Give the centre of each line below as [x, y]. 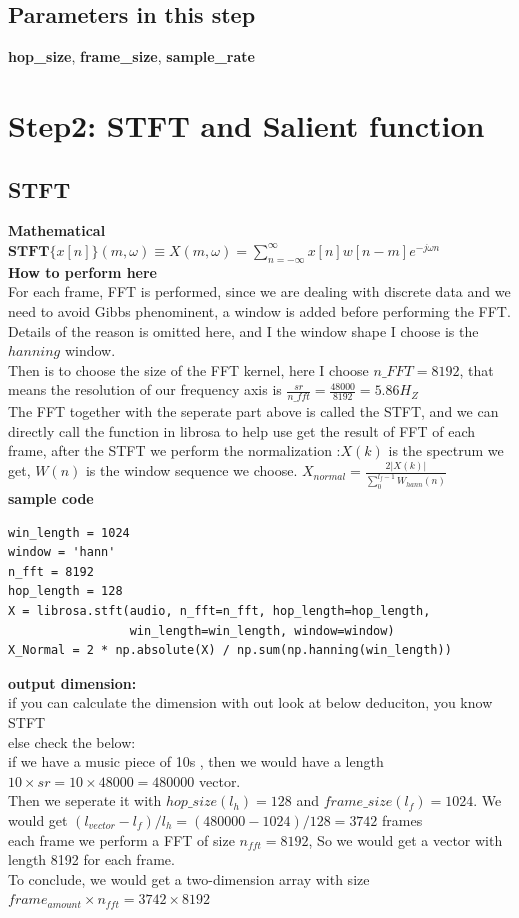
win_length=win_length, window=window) [262, 630]
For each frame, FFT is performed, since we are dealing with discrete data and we [259, 291]
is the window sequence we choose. [191, 470]
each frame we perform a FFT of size [121, 839]
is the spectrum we [446, 450]
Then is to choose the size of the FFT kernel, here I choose [188, 369]
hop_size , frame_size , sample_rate [131, 56]
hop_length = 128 [65, 591]
